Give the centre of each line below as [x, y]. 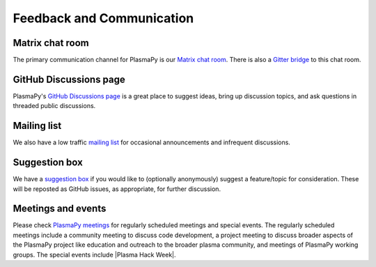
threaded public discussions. [54, 106]
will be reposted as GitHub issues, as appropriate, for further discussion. [117, 189]
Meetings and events [60, 209]
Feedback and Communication [103, 18]
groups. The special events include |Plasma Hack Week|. [95, 254]
